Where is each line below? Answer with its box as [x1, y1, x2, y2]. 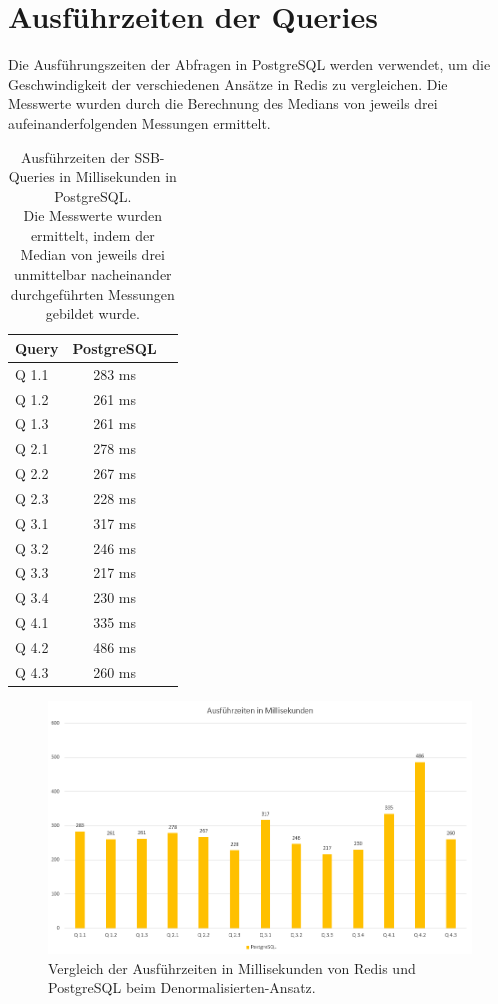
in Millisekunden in [59, 166, 177, 187]
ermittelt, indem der [30, 224, 155, 245]
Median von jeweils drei [20, 244, 165, 265]
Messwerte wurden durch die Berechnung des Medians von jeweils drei [8, 93, 438, 114]
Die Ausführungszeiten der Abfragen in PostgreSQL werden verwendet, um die [8, 54, 491, 75]
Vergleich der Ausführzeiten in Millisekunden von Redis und [48, 957, 416, 978]
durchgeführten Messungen [10, 283, 175, 304]
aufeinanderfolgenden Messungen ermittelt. [8, 112, 271, 133]
